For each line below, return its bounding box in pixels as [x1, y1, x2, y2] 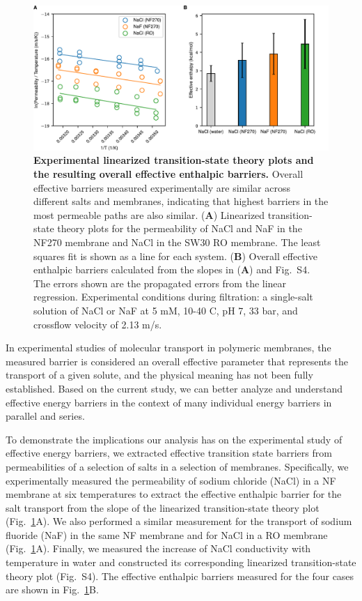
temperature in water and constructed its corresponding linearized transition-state [6, 555, 356, 570]
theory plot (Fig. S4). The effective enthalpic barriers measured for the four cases [6, 568, 354, 583]
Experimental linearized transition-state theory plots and [33, 153, 314, 167]
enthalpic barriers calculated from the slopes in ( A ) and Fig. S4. [33, 262, 310, 277]
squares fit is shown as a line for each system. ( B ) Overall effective [33, 248, 317, 263]
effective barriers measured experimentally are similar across [33, 180, 290, 195]
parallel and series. [6, 409, 85, 423]
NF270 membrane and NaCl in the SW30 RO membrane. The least [33, 235, 321, 250]
